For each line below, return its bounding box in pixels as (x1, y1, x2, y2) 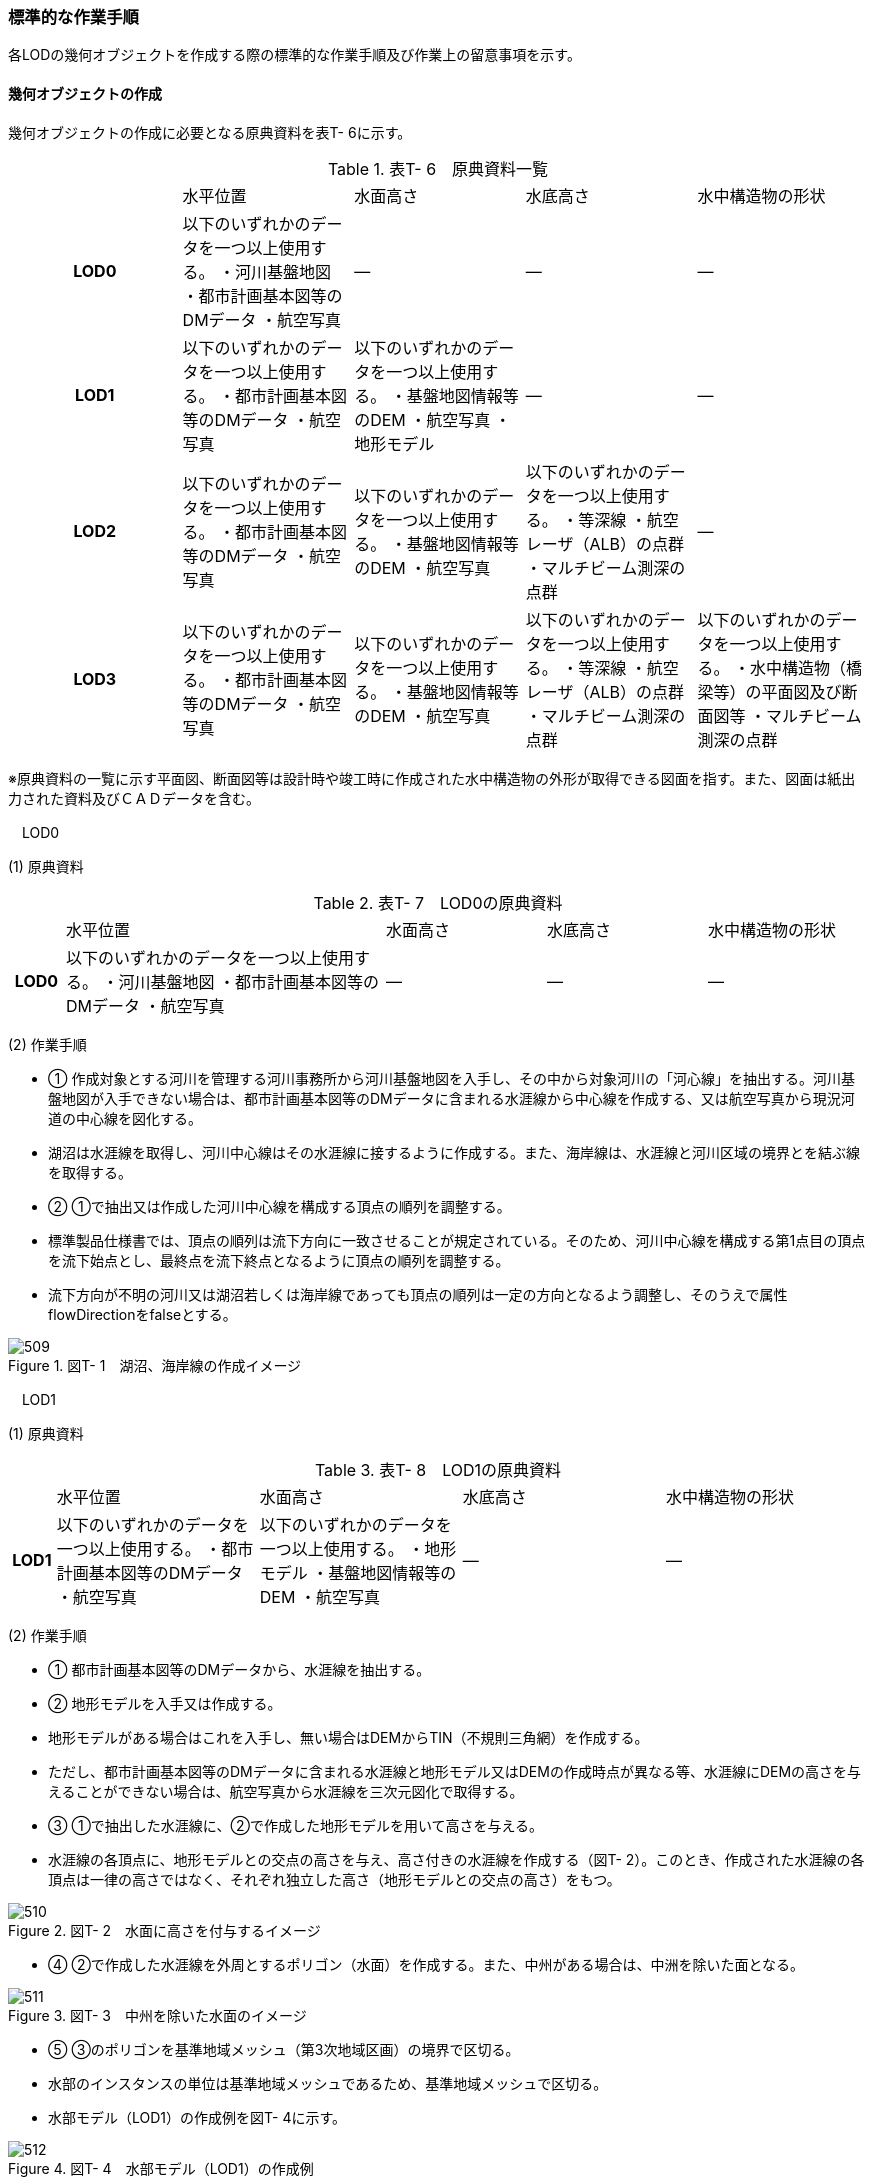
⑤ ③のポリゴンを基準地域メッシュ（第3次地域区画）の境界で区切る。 (48, 2040, 520, 2058)
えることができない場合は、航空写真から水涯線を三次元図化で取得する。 (48, 1782, 524, 1800)
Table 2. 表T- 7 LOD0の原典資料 (313, 892, 563, 913)
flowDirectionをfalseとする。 (48, 1305, 237, 1323)
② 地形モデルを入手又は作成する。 (48, 1694, 282, 1712)
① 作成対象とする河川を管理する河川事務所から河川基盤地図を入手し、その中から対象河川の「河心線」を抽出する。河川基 (48, 1069, 855, 1087)
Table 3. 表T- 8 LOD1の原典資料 (314, 1459, 562, 1480)
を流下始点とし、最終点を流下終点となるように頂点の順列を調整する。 (48, 1251, 510, 1269)
